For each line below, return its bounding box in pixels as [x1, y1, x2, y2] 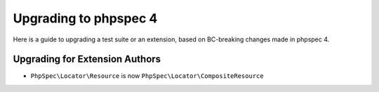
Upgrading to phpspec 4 [13, 11, 158, 26]
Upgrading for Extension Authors [13, 53, 161, 65]
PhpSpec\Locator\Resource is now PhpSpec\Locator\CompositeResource [30, 72, 264, 80]
